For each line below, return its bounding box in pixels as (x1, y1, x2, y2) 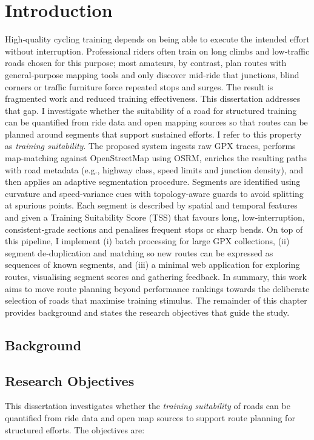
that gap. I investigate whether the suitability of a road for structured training (5, 104, 297, 116)
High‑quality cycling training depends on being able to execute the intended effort (5, 33, 310, 45)
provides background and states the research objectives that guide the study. (5, 305, 290, 318)
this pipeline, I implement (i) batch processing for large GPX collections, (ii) (5, 235, 290, 247)
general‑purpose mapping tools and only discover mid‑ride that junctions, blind (5, 68, 299, 81)
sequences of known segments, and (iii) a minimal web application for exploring (5, 258, 300, 271)
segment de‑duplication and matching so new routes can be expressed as (5, 246, 273, 259)
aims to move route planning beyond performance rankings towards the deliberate (5, 282, 310, 295)
